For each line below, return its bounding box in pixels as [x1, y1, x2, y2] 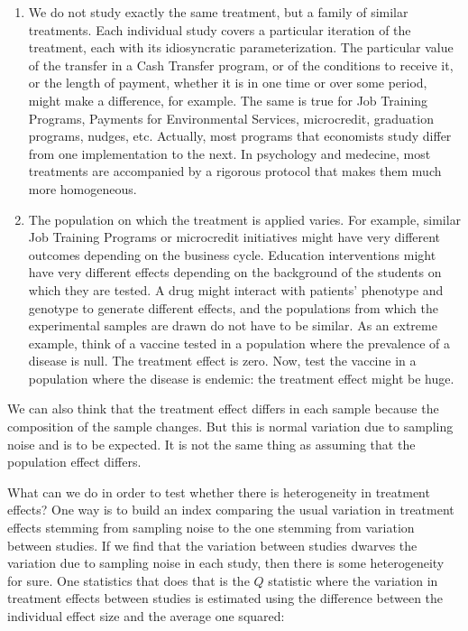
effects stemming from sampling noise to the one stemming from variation [7, 518, 415, 537]
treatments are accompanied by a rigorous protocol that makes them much [28, 162, 442, 181]
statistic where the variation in [268, 571, 438, 589]
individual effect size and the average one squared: [7, 607, 285, 625]
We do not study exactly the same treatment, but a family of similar [28, 3, 408, 21]
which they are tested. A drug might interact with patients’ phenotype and [28, 280, 444, 299]
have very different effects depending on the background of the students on [28, 263, 442, 282]
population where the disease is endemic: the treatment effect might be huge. [28, 368, 454, 387]
